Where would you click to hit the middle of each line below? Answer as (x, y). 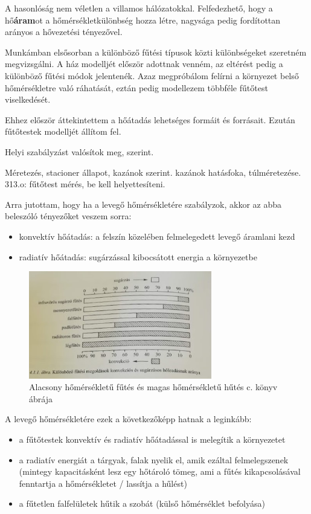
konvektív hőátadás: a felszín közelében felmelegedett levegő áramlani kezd (157, 236)
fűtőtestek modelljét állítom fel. (63, 131)
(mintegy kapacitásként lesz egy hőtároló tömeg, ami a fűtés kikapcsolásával (160, 471)
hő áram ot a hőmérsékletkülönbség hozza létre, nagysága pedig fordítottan (143, 20)
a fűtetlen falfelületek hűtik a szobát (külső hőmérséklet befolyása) (142, 503)
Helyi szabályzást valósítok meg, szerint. (79, 151)
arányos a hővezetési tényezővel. (64, 32)
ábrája (41, 398)
